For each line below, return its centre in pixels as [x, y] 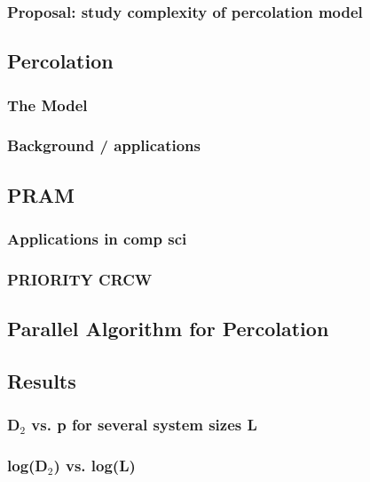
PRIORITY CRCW [80, 279]
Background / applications [104, 145]
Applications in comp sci [97, 239]
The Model [47, 104]
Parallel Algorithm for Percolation [168, 329]
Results [42, 380]
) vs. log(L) [94, 466]
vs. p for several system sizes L [144, 425]
